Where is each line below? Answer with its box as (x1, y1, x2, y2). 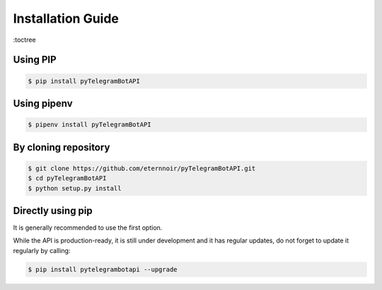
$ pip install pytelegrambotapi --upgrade (28, 265, 178, 273)
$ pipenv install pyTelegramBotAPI (28, 121, 151, 129)
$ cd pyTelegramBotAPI (28, 174, 107, 182)
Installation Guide (13, 11, 120, 26)
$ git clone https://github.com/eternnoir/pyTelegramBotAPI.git (28, 164, 256, 172)
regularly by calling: (13, 246, 71, 255)
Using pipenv (13, 97, 74, 109)
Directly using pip (13, 204, 93, 216)
